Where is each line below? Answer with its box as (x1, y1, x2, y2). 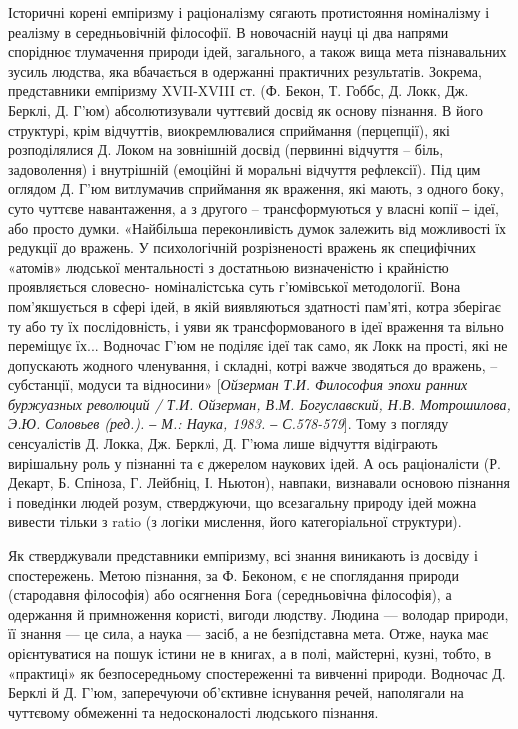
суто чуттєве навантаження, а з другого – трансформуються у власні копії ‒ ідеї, (8, 197, 499, 218)
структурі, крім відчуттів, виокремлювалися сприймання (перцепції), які (8, 119, 450, 140)
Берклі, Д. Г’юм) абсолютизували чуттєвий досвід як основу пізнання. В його (8, 99, 483, 120)
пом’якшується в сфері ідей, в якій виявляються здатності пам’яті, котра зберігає (8, 295, 501, 316)
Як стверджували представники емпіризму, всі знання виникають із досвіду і (8, 545, 478, 566)
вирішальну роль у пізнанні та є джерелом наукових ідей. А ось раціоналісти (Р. (8, 452, 501, 473)
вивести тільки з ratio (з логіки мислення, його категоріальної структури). (8, 511, 462, 532)
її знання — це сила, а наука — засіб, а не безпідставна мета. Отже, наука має (8, 623, 489, 644)
